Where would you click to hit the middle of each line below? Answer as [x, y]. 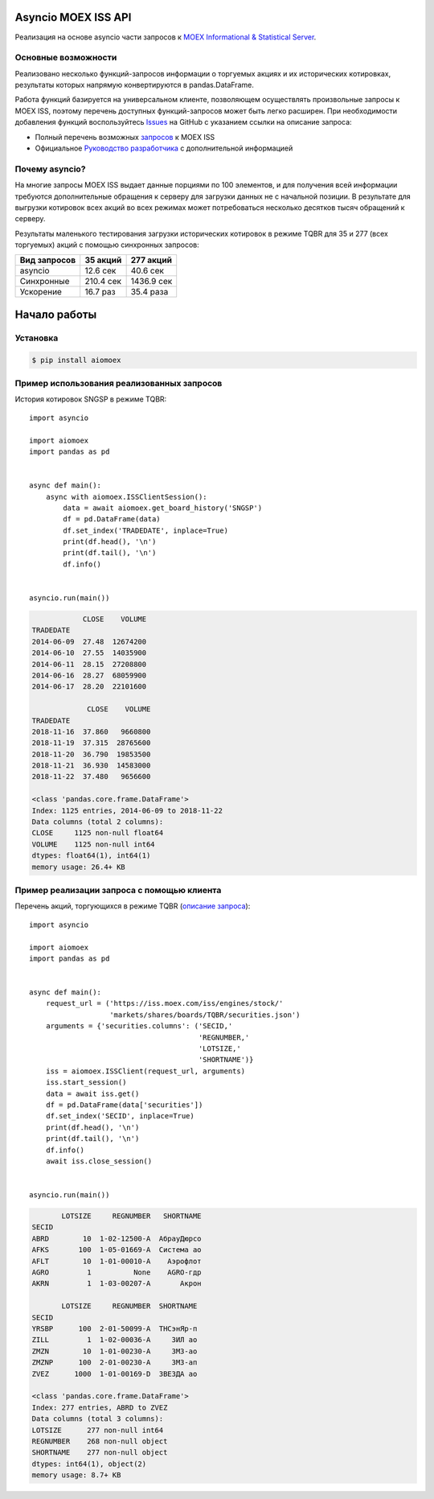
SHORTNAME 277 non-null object [100, 1453]
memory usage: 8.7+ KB [76, 1475]
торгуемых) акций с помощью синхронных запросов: [107, 245]
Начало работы [56, 314]
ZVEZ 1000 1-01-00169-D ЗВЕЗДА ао [115, 1373]
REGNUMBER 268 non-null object [100, 1441]
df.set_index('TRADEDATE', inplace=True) [146, 530]
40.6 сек [147, 271]
